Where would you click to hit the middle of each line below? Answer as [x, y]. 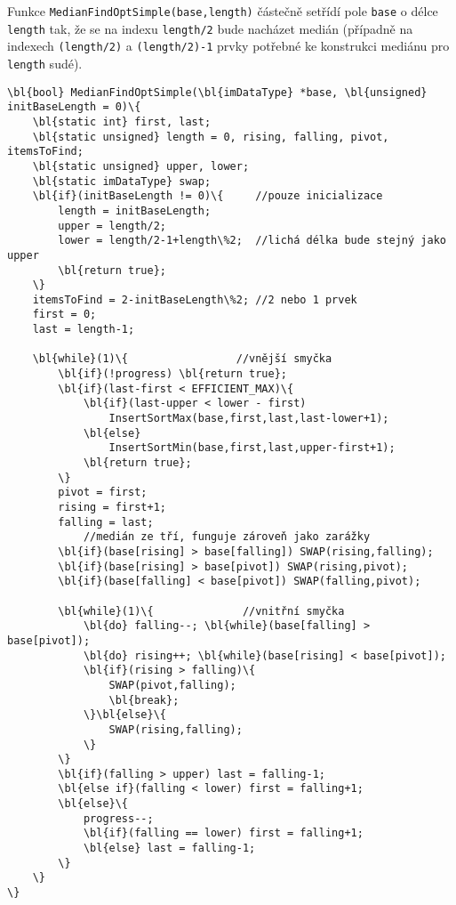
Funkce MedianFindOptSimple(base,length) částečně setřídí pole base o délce [223, 11]
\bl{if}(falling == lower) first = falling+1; [223, 833]
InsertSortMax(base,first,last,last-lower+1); [249, 419]
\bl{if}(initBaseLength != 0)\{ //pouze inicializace [208, 196]
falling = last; [106, 522]
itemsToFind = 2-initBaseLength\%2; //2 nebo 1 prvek [195, 299]
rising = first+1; [112, 507]
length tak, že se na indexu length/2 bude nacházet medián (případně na [210, 28]
